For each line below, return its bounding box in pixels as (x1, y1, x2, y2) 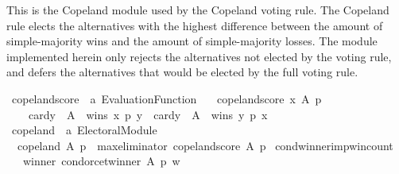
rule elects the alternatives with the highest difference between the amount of (6, 17, 383, 33)
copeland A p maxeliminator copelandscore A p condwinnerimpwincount (17, 137, 393, 153)
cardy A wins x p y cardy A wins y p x (28, 106, 268, 122)
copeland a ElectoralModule (11, 122, 157, 138)
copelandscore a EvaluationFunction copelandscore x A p (11, 90, 322, 106)
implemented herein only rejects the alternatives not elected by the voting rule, (6, 48, 392, 64)
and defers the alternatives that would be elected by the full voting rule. (6, 64, 358, 80)
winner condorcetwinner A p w (22, 153, 180, 169)
